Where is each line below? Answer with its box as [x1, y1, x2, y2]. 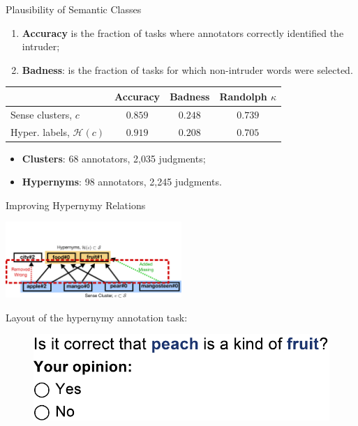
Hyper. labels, [10, 124, 70, 139]
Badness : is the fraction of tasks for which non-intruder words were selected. [22, 62, 353, 77]
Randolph [219, 89, 267, 103]
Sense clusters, [10, 107, 73, 121]
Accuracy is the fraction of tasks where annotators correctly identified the [22, 25, 344, 40]
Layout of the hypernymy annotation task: [6, 310, 188, 324]
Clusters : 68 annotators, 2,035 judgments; [22, 151, 206, 165]
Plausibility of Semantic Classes [6, 2, 142, 16]
